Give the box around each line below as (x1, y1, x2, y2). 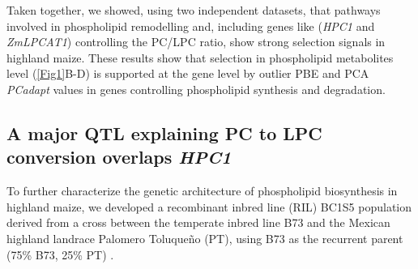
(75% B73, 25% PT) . (6, 246, 114, 263)
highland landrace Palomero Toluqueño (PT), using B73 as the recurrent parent (6, 229, 403, 246)
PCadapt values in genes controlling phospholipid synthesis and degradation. (6, 80, 386, 97)
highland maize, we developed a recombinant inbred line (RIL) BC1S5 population (6, 198, 412, 215)
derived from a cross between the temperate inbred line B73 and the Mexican (6, 214, 390, 231)
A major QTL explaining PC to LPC (6, 120, 322, 145)
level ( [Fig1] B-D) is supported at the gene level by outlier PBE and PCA (6, 65, 369, 82)
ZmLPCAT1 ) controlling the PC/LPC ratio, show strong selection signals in (6, 33, 386, 50)
